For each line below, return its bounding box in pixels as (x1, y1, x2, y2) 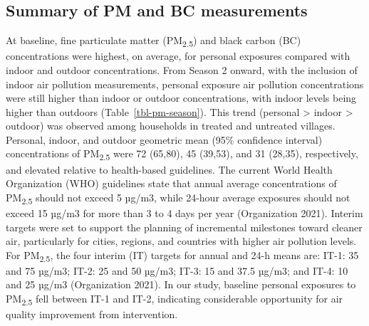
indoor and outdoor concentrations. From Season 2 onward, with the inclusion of (6, 62, 358, 77)
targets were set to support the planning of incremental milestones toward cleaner (6, 219, 363, 234)
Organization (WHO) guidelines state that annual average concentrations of (6, 176, 337, 191)
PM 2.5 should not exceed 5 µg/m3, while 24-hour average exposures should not (6, 189, 350, 206)
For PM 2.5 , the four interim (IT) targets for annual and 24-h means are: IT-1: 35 (6, 247, 359, 264)
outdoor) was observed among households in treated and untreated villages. (6, 118, 336, 133)
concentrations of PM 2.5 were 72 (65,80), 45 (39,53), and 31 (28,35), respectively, (6, 146, 358, 163)
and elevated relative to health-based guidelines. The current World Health (6, 162, 333, 177)
